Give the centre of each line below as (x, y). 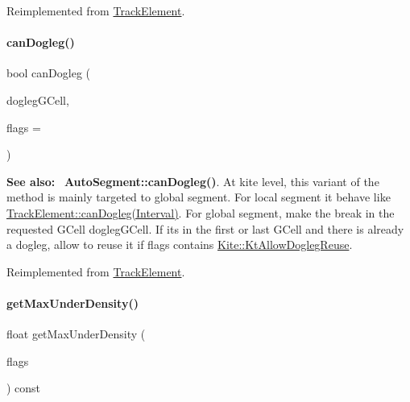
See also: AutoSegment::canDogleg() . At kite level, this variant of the (193, 181)
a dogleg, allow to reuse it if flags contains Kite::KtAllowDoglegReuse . (180, 245)
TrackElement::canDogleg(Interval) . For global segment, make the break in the (201, 212)
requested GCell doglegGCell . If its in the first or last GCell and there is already (205, 228)
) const (24, 388)
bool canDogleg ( (49, 73)
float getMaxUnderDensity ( (76, 334)
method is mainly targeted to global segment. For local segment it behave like (199, 197)
